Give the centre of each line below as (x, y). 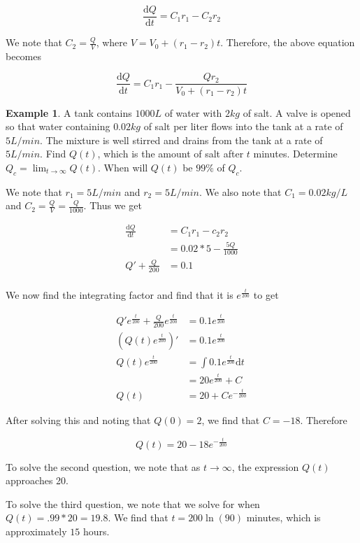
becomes (24, 56)
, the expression (265, 466)
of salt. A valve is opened (297, 112)
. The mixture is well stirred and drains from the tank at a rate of (181, 140)
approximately (36, 531)
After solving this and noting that (78, 420)
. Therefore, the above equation (288, 42)
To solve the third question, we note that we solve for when (133, 503)
